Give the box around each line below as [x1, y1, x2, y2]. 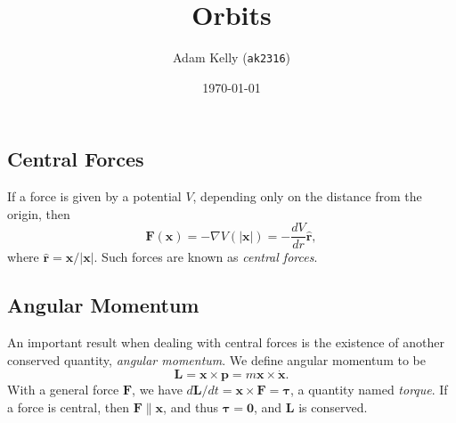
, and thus [163, 398, 219, 417]
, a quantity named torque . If [290, 380, 448, 399]
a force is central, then [7, 398, 130, 417]
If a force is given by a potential [7, 187, 182, 206]
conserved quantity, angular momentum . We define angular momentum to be [7, 350, 426, 369]
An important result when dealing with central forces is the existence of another [7, 333, 444, 352]
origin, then [7, 204, 70, 223]
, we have [132, 380, 183, 399]
